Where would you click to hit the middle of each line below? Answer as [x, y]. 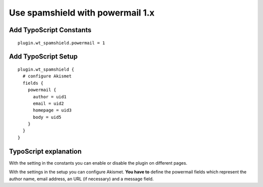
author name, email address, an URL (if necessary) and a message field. [81, 179]
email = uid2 [48, 103]
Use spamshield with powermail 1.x [82, 13]
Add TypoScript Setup [43, 57]
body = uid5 [47, 117]
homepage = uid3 [52, 110]
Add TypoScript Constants [50, 30]
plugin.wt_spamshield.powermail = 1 [61, 43]
